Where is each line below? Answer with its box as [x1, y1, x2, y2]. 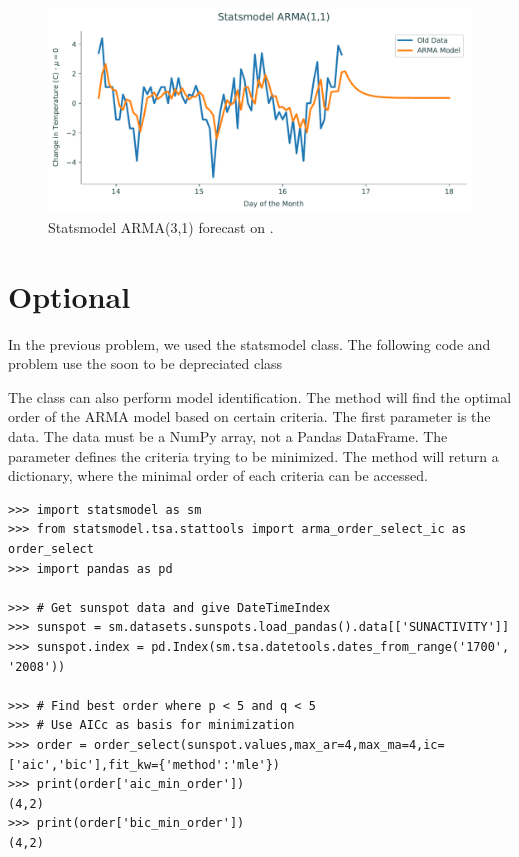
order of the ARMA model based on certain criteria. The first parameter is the [8, 406, 491, 427]
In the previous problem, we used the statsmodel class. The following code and [8, 333, 491, 354]
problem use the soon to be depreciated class [8, 353, 283, 374]
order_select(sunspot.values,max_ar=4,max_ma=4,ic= [93, 737, 445, 752]
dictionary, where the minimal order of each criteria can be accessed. [8, 465, 428, 486]
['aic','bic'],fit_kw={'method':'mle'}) [8, 757, 281, 772]
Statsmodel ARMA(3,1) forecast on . [48, 216, 274, 237]
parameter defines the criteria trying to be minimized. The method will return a [8, 445, 499, 466]
